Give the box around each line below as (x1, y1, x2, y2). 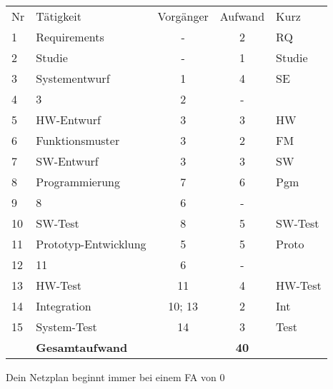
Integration (36, 298, 91, 314)
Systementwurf (36, 70, 110, 86)
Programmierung (36, 173, 120, 190)
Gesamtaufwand (36, 339, 128, 355)
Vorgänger (157, 8, 209, 24)
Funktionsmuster (36, 132, 120, 148)
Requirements (36, 29, 104, 45)
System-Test (36, 318, 97, 335)
